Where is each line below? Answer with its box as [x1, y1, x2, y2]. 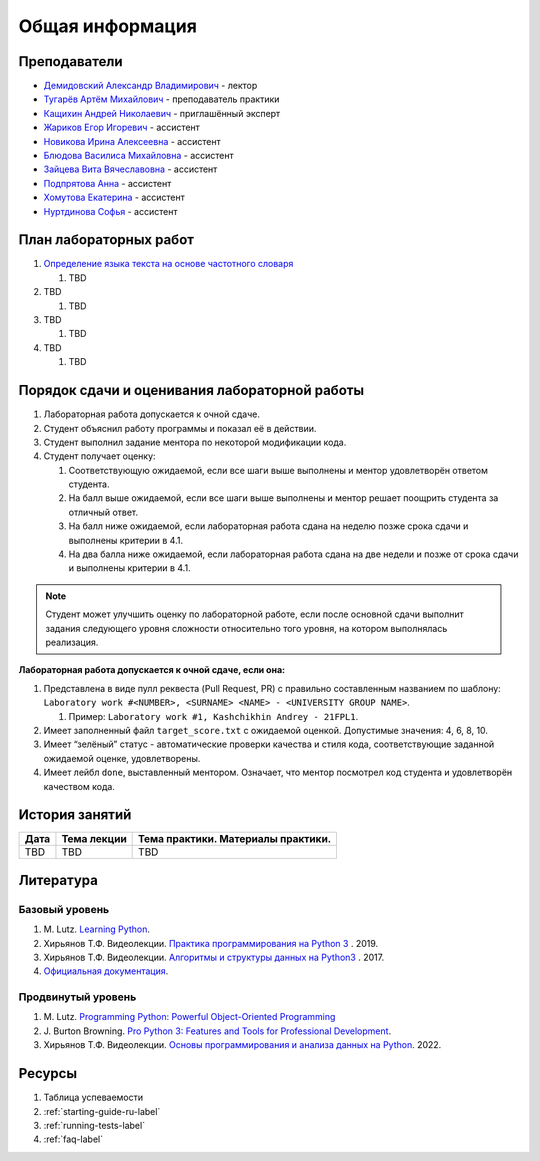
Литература [18, 871, 99, 889]
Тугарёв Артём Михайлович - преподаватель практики [43, 93, 280, 105]
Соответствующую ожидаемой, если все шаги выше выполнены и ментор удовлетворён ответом [68, 464, 489, 476]
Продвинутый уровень [18, 990, 137, 1004]
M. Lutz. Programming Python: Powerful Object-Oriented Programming [43, 1011, 336, 1023]
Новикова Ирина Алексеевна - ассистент [43, 135, 221, 147]
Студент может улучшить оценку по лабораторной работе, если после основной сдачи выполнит [45, 608, 464, 620]
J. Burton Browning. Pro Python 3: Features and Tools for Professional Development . [43, 1025, 392, 1037]
